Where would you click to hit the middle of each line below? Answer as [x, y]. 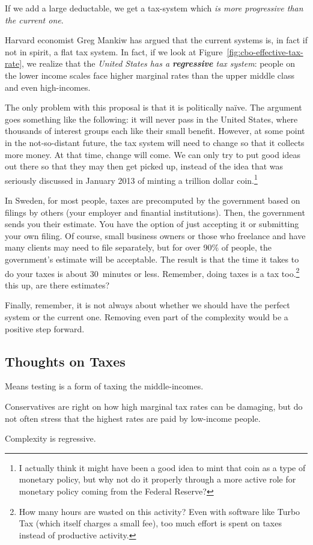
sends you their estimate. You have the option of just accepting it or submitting [152, 224]
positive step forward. [45, 328]
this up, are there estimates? [57, 285]
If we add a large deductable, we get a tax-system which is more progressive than [154, 8]
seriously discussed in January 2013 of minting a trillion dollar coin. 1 [131, 179]
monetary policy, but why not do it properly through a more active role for [157, 479]
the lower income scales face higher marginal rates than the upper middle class [150, 75]
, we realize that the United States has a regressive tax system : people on [158, 63]
